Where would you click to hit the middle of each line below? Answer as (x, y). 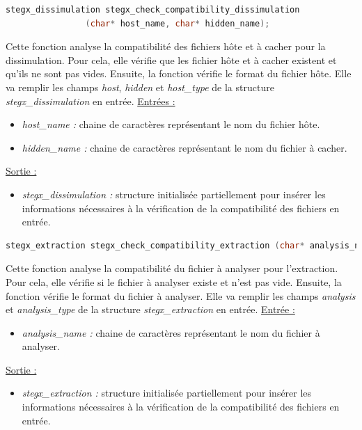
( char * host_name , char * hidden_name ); (178, 23)
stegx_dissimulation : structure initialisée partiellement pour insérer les (174, 194)
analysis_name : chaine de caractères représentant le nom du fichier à (171, 332)
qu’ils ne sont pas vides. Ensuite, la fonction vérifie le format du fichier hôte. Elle (179, 73)
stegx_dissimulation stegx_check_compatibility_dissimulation (153, 10)
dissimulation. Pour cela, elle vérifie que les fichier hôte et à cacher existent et (171, 59)
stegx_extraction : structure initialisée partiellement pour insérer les (167, 393)
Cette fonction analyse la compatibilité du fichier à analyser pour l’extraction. (172, 268)
